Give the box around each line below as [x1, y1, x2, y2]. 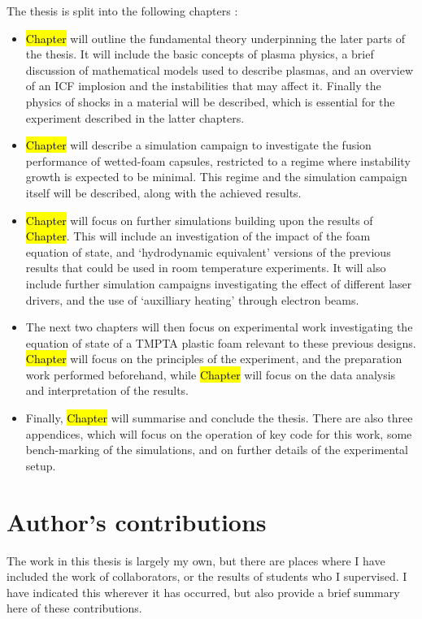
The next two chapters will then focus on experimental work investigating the [25, 318, 413, 335]
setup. [25, 457, 56, 474]
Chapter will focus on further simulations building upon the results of [25, 211, 373, 228]
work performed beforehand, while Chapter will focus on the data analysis [25, 366, 396, 383]
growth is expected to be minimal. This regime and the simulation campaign [25, 168, 407, 185]
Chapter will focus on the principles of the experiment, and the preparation [25, 350, 402, 367]
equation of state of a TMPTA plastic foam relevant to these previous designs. [25, 334, 416, 351]
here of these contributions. [7, 600, 142, 617]
